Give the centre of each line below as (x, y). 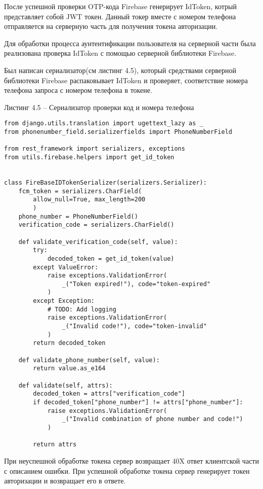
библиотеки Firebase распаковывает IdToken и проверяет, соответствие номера (126, 80)
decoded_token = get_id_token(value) (111, 258)
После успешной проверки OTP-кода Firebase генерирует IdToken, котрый (120, 6)
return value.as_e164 (69, 369)
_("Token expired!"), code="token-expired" (136, 284)
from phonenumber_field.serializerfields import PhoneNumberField (118, 132)
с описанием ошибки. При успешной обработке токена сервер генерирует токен (127, 470)
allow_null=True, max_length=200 (89, 200)
